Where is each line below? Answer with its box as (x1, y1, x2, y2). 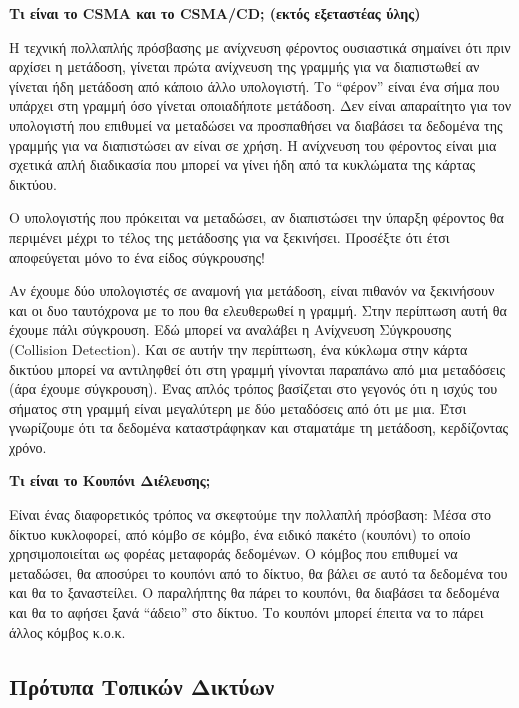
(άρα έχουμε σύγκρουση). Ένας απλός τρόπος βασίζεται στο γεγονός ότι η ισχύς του (9, 378, 498, 399)
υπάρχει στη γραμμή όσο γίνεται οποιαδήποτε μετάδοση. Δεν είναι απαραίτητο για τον (9, 95, 512, 116)
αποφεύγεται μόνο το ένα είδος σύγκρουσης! (9, 246, 265, 267)
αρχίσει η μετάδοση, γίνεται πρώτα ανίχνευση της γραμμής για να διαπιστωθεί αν (9, 56, 480, 77)
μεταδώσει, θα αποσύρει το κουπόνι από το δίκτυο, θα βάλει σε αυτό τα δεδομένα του (9, 562, 508, 583)
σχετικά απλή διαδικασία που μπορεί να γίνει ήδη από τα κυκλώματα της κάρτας (9, 154, 476, 175)
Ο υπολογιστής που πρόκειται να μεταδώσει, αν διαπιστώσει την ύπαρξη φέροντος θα (9, 207, 504, 228)
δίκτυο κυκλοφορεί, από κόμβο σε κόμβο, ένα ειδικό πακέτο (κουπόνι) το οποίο (9, 523, 471, 544)
